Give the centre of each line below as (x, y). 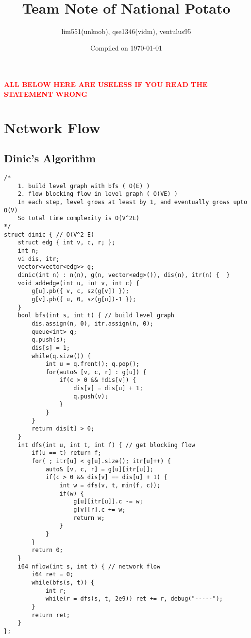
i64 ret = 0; (53, 575)
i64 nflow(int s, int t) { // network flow (89, 566)
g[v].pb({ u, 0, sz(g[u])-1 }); (84, 299)
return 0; (47, 550)
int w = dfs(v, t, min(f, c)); (110, 486)
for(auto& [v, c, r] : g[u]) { (96, 372)
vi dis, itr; (39, 259)
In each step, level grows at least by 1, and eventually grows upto (133, 202)
